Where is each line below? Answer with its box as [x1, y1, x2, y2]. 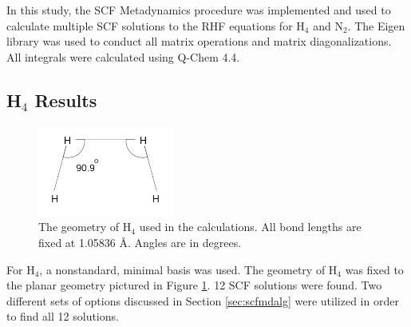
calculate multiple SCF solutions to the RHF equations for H [6, 17, 305, 34]
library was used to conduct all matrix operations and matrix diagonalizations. [6, 33, 392, 50]
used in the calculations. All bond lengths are [139, 218, 362, 235]
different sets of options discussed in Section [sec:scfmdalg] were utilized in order [6, 292, 399, 309]
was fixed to [345, 261, 404, 277]
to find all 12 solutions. [6, 308, 119, 325]
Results [34, 87, 97, 112]
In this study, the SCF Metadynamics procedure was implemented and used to [6, 2, 391, 18]
